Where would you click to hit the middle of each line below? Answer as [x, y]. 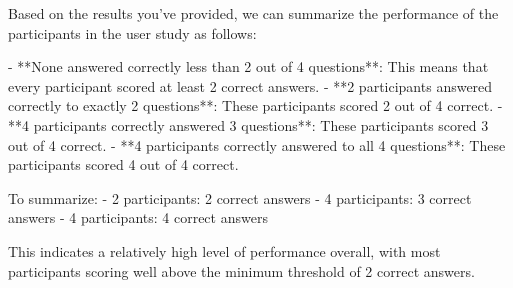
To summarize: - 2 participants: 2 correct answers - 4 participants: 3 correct [240, 197]
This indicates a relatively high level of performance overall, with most [224, 250]
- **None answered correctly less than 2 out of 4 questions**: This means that [248, 66]
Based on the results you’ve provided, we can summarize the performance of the [253, 13]
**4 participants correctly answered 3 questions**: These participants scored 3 [248, 124]
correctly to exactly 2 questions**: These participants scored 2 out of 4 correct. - [255, 105]
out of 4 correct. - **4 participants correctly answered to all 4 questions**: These [257, 144]
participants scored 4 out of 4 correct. [123, 164]
